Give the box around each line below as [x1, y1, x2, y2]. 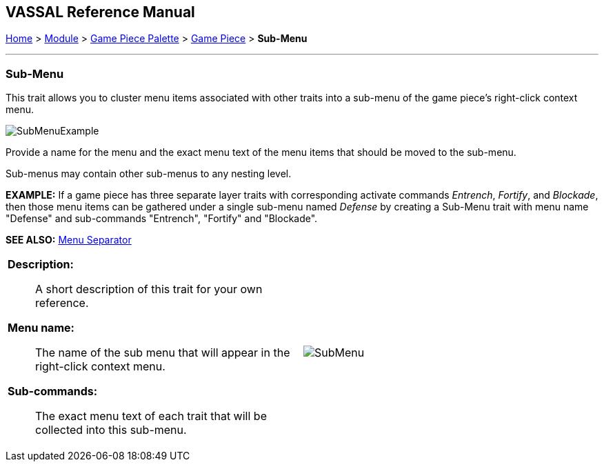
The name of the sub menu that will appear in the [35, 346, 290, 360]
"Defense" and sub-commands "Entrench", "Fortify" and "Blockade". [6, 212, 318, 225]
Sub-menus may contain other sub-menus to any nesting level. [6, 168, 292, 180]
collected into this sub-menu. [35, 423, 187, 437]
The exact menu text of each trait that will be [35, 409, 267, 424]
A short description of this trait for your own [35, 282, 263, 297]
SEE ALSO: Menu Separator [6, 234, 132, 246]
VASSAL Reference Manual [6, 3, 195, 21]
